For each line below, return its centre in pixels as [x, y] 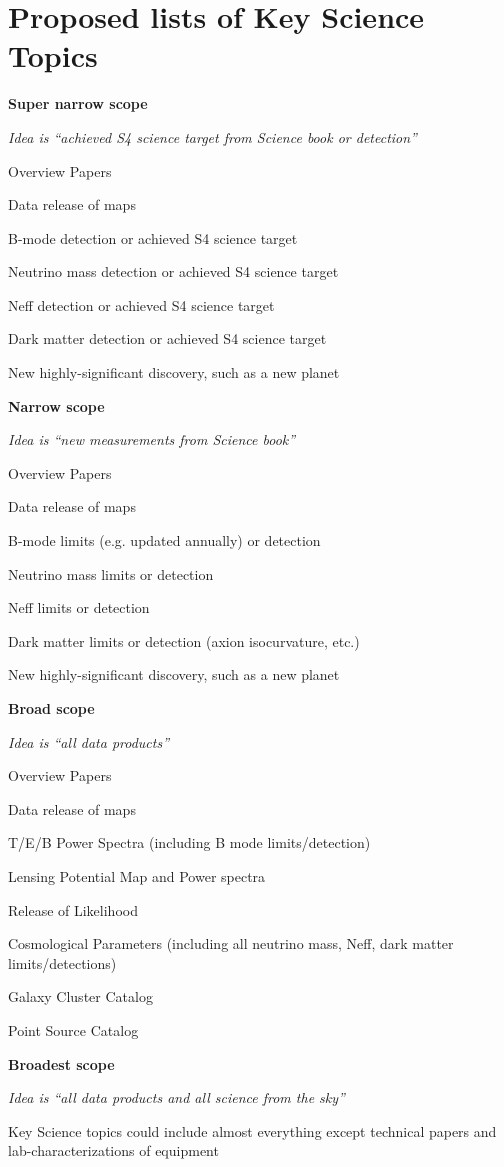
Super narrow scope [78, 103]
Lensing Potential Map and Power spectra [137, 875]
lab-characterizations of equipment [113, 1150]
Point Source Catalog [73, 1029]
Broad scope [51, 708]
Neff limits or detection [79, 607]
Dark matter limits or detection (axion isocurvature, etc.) [184, 640]
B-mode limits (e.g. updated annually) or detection [164, 540]
